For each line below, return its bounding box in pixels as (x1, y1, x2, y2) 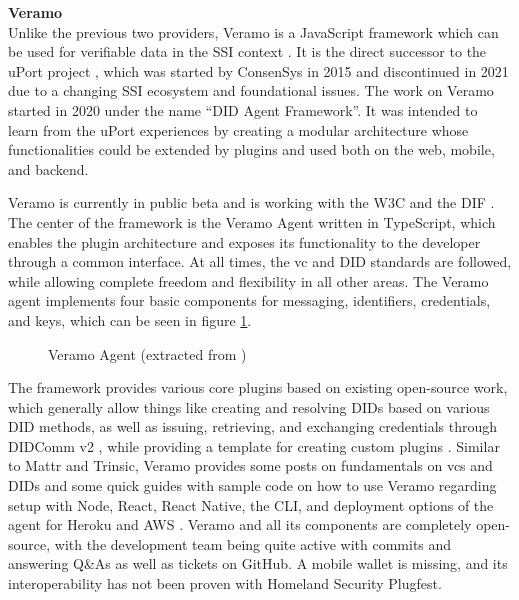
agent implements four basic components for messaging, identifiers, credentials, (8, 290, 491, 311)
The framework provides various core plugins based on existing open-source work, (8, 377, 508, 398)
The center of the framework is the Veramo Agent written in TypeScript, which (8, 211, 496, 232)
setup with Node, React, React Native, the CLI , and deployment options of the (8, 494, 494, 515)
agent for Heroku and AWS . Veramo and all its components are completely (8, 514, 472, 535)
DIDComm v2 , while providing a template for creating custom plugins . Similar (8, 435, 500, 456)
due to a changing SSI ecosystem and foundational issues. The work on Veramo (8, 80, 494, 101)
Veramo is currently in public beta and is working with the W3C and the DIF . (8, 192, 495, 213)
